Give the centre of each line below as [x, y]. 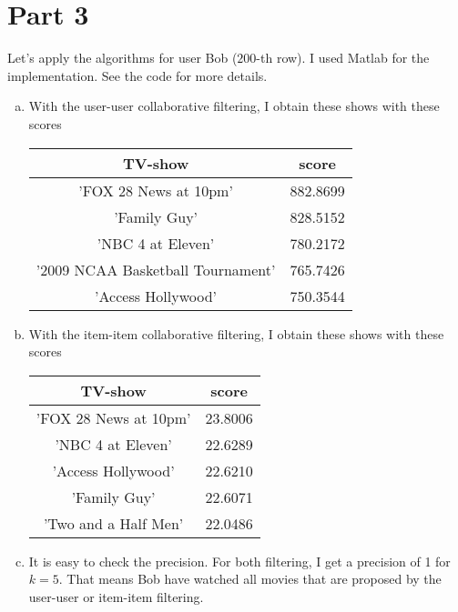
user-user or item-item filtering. [116, 596]
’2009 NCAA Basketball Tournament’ [156, 269]
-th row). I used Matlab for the [343, 58]
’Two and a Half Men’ [113, 523]
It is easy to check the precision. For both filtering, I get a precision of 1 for [239, 561]
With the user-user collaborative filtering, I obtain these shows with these [234, 106]
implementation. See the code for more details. [137, 75]
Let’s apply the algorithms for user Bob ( [122, 58]
